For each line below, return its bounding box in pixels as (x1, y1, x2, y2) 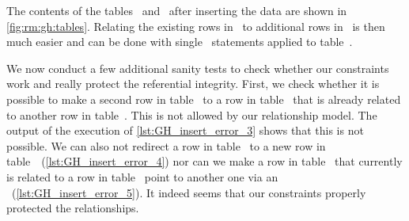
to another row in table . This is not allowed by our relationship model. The (6, 106, 377, 123)
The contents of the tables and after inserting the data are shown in (6, 2, 347, 18)
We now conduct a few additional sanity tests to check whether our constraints (6, 59, 389, 76)
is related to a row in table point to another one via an (6, 168, 278, 185)
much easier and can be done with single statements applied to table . (6, 33, 353, 50)
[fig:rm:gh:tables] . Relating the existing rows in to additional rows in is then (6, 17, 385, 34)
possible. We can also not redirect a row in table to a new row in (6, 137, 326, 154)
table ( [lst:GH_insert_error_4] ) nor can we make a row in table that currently (6, 153, 403, 170)
